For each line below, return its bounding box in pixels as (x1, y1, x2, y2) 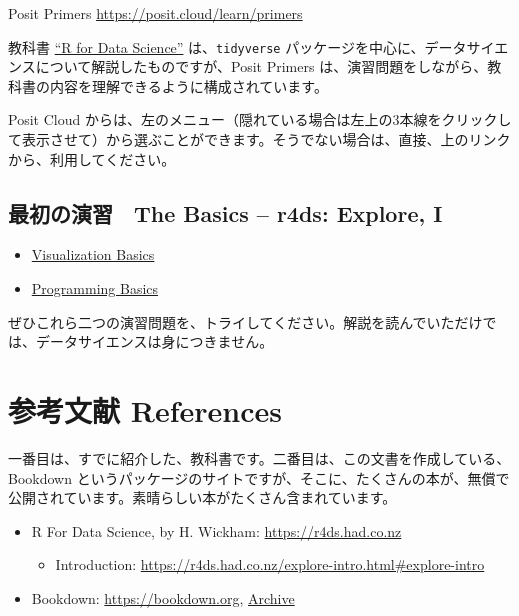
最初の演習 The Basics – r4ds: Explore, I (8, 197, 443, 228)
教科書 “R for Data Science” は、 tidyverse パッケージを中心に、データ (8, 36, 467, 57)
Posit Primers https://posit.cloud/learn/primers (8, 3, 303, 23)
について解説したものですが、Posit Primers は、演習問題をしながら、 (35, 56, 488, 77)
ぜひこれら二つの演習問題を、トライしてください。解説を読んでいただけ (8, 311, 483, 332)
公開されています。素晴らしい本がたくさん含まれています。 (8, 487, 397, 508)
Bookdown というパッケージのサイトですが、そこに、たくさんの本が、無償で (8, 467, 510, 488)
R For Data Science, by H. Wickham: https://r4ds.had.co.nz (31, 520, 402, 541)
